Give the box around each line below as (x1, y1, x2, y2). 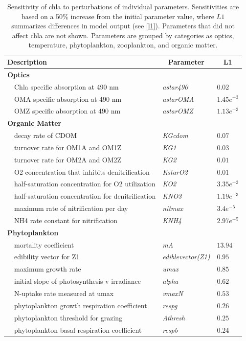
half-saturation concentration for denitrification (14, 191, 156, 201)
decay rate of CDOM (14, 130, 77, 140)
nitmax (162, 203, 183, 213)
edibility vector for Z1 (14, 251, 80, 262)
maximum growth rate (14, 264, 81, 274)
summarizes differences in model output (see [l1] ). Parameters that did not (11, 21, 235, 31)
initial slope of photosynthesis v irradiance (14, 276, 141, 286)
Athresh (162, 312, 185, 322)
